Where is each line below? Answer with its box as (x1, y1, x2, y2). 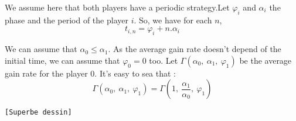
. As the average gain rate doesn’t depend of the (108, 43, 281, 55)
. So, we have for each (134, 13, 212, 26)
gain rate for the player (5, 67, 88, 79)
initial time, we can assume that (5, 54, 120, 66)
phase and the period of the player (5, 13, 128, 26)
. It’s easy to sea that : (94, 67, 176, 79)
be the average (239, 54, 292, 66)
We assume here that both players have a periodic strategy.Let (5, 1, 230, 13)
